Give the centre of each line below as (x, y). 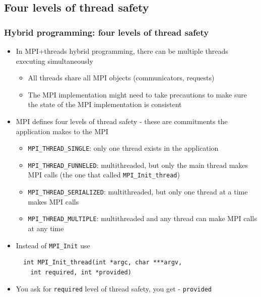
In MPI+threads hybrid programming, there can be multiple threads (122, 51)
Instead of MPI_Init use (53, 245)
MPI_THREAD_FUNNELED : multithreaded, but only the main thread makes (138, 165)
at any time (46, 228)
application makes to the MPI (62, 131)
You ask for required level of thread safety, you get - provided (114, 289)
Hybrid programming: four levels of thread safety (107, 32)
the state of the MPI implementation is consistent (105, 104)
